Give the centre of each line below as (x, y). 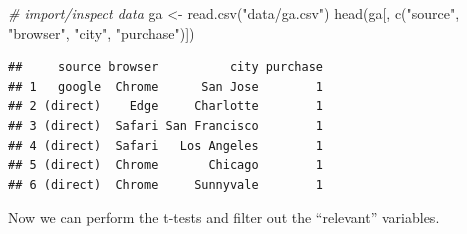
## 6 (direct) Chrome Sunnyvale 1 (165, 184)
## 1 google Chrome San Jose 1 (165, 86)
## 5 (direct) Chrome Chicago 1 (165, 165)
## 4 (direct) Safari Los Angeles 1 (165, 145)
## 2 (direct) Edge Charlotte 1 (165, 106)
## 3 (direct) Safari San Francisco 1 (165, 125)
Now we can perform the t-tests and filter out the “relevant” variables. (224, 217)
